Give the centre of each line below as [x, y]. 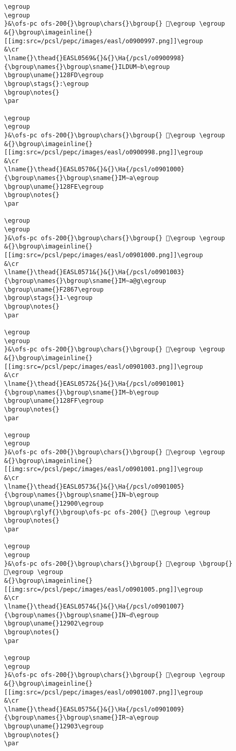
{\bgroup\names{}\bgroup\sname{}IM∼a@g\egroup [85, 281]
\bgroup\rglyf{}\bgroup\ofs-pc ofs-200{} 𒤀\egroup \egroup [107, 512]
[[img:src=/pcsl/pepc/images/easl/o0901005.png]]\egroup [104, 589]
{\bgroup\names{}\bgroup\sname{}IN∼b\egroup [81, 495]
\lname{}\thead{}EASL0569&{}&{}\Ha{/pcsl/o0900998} [94, 58]
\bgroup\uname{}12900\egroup [54, 504]
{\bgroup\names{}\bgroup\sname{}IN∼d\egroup [81, 615]
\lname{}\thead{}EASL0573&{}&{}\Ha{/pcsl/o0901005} [94, 486]
